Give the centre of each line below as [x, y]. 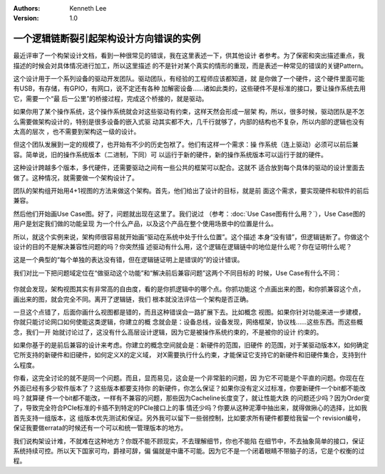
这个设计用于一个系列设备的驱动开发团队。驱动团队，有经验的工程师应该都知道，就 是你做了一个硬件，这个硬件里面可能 [189, 79]
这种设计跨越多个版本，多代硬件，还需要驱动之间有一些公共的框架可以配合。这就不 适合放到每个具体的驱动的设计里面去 [189, 168]
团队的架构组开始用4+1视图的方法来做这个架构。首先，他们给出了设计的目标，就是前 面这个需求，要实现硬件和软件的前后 [191, 190]
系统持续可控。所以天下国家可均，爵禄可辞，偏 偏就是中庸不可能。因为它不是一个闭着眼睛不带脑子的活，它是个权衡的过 [189, 451]
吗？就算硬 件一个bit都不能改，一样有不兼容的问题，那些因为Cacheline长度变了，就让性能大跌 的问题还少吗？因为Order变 [191, 398]
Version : [26, 19]
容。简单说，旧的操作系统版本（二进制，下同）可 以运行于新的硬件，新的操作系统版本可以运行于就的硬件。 [170, 154]
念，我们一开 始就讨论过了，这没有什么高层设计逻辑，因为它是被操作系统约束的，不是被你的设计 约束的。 [168, 332]
